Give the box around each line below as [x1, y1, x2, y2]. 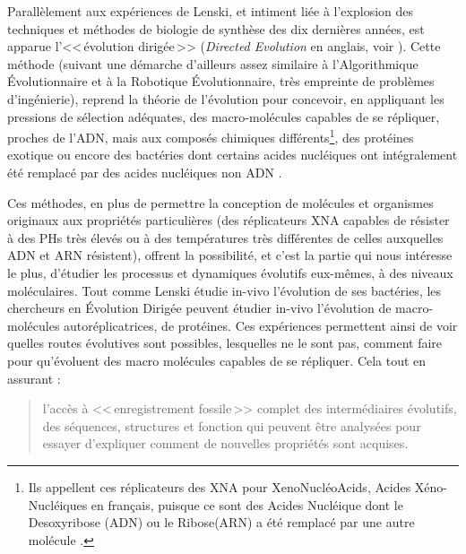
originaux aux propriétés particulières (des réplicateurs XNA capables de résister [7, 211, 450, 229]
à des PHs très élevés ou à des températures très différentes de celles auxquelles [7, 228, 444, 247]
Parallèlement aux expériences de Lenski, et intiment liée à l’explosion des [7, 2, 414, 20]
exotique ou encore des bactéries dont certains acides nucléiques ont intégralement [7, 145, 458, 164]
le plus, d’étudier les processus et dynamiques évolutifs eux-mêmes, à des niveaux [7, 263, 453, 281]
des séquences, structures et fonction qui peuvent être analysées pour [42, 416, 421, 435]
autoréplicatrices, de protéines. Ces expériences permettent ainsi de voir [64, 316, 458, 334]
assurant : [7, 368, 61, 387]
